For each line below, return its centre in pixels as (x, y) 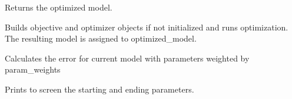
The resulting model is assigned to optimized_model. (101, 38)
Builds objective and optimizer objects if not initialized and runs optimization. (147, 27)
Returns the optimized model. (59, 7)
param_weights (33, 69)
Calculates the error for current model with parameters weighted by (127, 58)
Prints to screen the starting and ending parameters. (99, 89)
